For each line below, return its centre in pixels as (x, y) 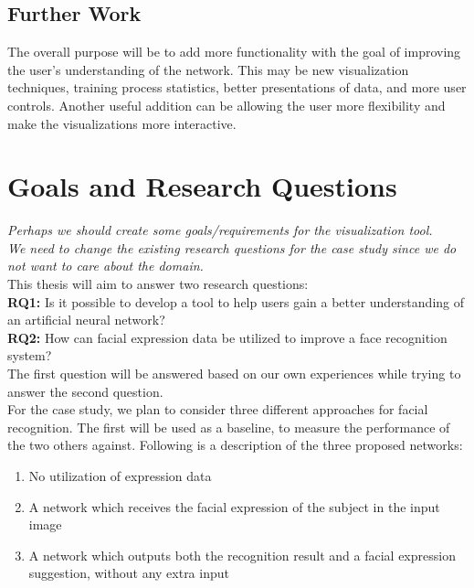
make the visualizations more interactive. (122, 123)
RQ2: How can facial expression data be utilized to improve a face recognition (227, 337)
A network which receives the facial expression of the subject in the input (234, 506)
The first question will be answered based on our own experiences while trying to (234, 374)
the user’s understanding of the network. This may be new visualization (208, 69)
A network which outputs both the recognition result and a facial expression (242, 555)
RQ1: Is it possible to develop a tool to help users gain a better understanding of (236, 301)
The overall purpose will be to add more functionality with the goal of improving (234, 52)
